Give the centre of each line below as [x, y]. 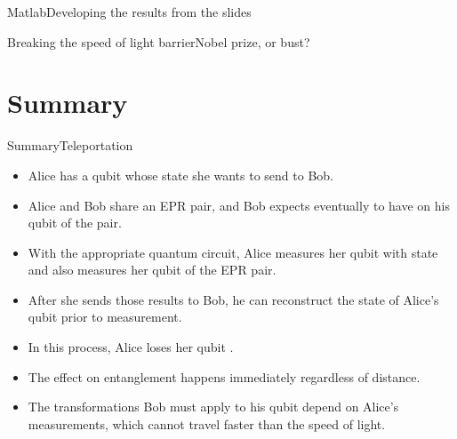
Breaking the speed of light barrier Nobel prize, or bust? [159, 41]
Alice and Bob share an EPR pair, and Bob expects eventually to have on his [239, 205]
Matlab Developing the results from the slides [129, 12]
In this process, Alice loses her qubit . [131, 347]
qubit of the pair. [75, 223]
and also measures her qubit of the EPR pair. [152, 270]
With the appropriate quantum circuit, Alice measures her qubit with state [233, 252]
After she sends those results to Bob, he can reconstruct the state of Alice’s [233, 299]
